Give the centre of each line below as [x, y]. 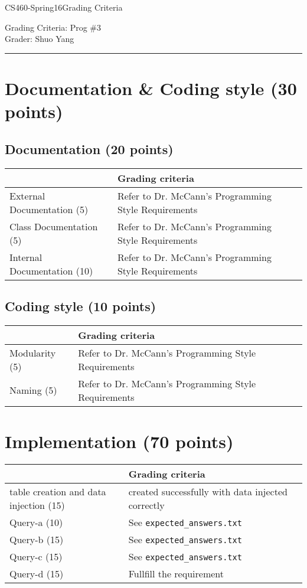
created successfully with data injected [208, 491]
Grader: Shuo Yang [40, 39]
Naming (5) [33, 390]
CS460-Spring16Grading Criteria [64, 7]
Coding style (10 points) [81, 306]
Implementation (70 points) [119, 441]
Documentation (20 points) [89, 148]
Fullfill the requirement [176, 573]
